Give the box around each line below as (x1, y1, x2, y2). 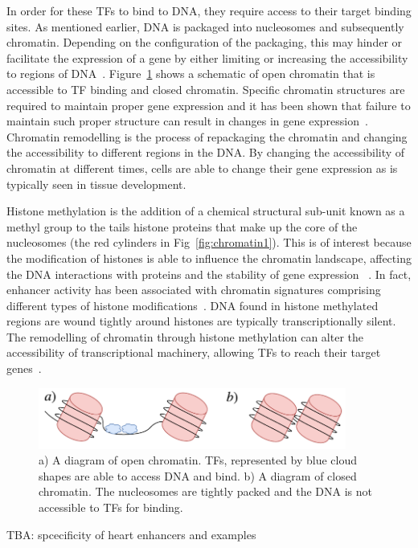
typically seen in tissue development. (6, 175, 186, 192)
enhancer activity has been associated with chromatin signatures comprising (6, 281, 381, 298)
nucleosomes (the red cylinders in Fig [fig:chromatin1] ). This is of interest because (6, 234, 412, 251)
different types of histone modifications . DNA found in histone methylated (6, 296, 379, 313)
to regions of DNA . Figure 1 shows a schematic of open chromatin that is (6, 65, 375, 82)
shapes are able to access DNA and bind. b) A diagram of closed (39, 467, 357, 484)
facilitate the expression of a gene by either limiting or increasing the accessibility (6, 49, 408, 66)
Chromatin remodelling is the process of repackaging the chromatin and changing (6, 128, 408, 145)
